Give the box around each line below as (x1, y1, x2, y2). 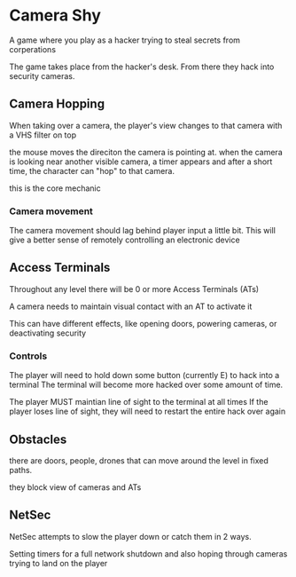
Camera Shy (9, 5, 102, 26)
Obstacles (9, 431, 67, 447)
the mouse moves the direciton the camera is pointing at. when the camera (9, 146, 284, 157)
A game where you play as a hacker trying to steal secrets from (9, 35, 241, 45)
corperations (9, 43, 56, 54)
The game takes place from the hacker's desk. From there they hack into (9, 61, 275, 72)
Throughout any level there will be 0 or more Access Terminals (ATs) (9, 283, 260, 294)
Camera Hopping (9, 97, 105, 112)
